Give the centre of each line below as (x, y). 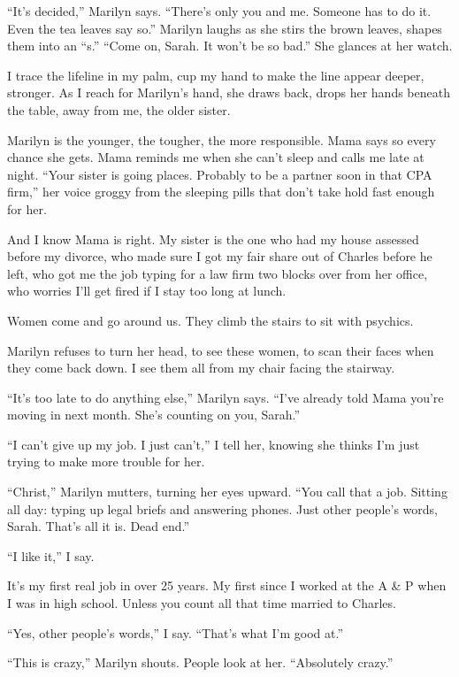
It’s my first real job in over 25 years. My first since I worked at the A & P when (227, 585)
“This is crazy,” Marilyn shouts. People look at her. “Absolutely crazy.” (200, 662)
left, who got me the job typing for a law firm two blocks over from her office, (218, 273)
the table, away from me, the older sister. (119, 109)
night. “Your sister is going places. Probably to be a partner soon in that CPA (220, 174)
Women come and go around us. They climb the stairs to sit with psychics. (210, 320)
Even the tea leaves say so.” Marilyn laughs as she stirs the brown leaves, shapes (225, 28)
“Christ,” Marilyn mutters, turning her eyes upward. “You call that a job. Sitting (227, 492)
